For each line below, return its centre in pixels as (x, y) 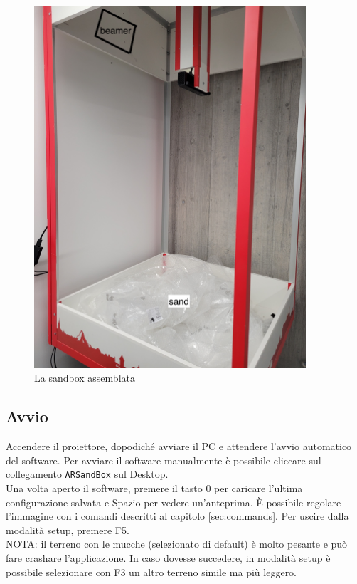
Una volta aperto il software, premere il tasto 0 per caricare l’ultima (154, 488)
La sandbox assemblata (85, 378)
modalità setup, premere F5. (68, 530)
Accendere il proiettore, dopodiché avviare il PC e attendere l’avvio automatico (179, 446)
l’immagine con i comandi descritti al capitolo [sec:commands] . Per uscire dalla (177, 516)
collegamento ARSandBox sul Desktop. (87, 474)
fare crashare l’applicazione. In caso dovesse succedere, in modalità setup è (168, 557)
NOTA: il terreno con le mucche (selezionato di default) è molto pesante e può (177, 544)
